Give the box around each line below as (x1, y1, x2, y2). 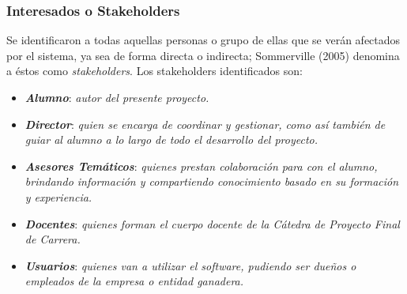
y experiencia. (24, 188, 92, 205)
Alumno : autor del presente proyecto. (24, 89, 209, 105)
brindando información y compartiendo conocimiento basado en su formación (24, 173, 399, 190)
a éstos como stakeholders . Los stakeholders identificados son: (6, 62, 303, 79)
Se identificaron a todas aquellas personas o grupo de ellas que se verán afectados (6, 32, 401, 48)
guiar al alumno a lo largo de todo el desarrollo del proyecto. (24, 131, 318, 148)
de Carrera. (24, 231, 81, 247)
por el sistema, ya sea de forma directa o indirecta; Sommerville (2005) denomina (6, 47, 400, 63)
